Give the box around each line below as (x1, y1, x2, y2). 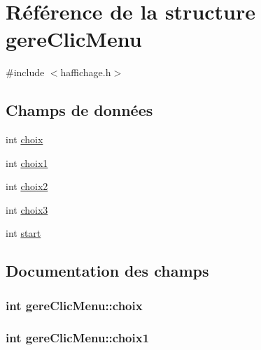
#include (6, 65, 45, 80)
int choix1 (6, 155, 48, 170)
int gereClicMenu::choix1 (6, 328, 150, 346)
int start (6, 226, 41, 240)
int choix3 (6, 202, 48, 217)
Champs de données (6, 99, 153, 121)
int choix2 (6, 179, 48, 194)
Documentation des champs (6, 260, 209, 282)
